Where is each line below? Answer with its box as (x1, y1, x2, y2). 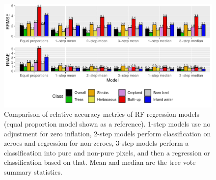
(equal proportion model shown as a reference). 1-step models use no (4, 118, 211, 129)
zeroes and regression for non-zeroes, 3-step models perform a (4, 138, 189, 148)
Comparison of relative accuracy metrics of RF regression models (4, 109, 200, 119)
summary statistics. (4, 166, 62, 177)
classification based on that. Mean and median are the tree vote (4, 157, 196, 167)
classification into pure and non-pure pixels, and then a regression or (4, 147, 210, 157)
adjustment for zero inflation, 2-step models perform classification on (4, 128, 211, 138)
